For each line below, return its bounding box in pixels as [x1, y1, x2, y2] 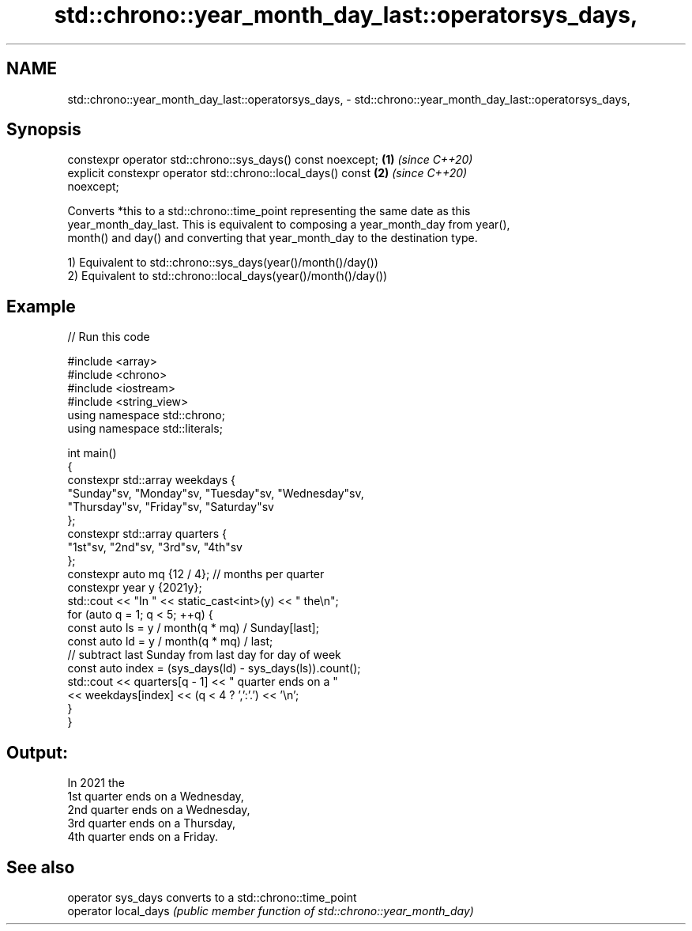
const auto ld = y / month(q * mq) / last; [67, 634, 273, 649]
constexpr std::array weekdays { [67, 473, 236, 487]
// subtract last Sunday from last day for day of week [67, 648, 341, 662]
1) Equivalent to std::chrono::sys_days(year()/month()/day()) [67, 255, 378, 270]
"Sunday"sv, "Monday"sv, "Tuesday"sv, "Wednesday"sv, [67, 486, 364, 501]
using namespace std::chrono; [67, 408, 225, 422]
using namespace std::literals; [67, 422, 223, 436]
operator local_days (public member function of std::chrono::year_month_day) [67, 903, 474, 918]
